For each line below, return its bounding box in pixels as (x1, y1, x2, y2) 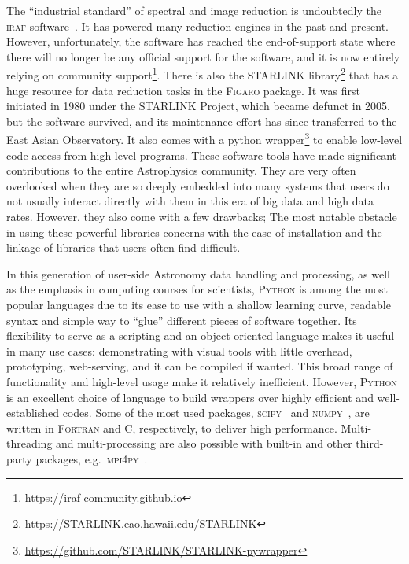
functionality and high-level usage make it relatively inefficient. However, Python (6, 373, 397, 389)
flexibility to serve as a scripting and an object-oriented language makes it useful (6, 327, 395, 344)
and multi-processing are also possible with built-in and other (56, 435, 352, 452)
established (6, 404, 60, 421)
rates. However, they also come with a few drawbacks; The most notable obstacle (6, 208, 397, 225)
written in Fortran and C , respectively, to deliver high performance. (6, 419, 337, 436)
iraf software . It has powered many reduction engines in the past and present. (6, 17, 389, 34)
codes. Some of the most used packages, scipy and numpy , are (62, 404, 370, 421)
